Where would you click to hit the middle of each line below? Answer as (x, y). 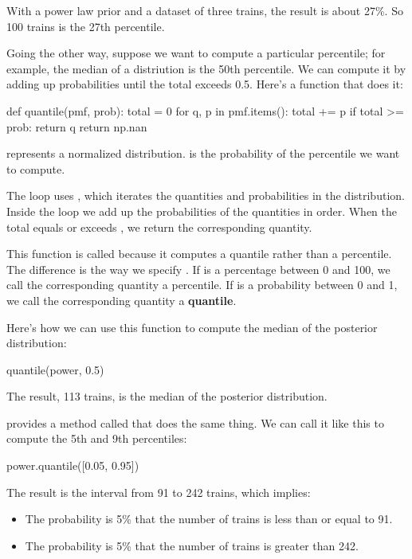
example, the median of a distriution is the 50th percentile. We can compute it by (206, 68)
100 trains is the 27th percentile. (86, 26)
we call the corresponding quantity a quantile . (122, 300)
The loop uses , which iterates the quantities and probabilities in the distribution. (206, 195)
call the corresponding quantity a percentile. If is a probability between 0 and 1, (202, 285)
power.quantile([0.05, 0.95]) (73, 465)
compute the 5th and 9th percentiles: (97, 438)
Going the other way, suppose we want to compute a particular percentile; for (196, 53)
